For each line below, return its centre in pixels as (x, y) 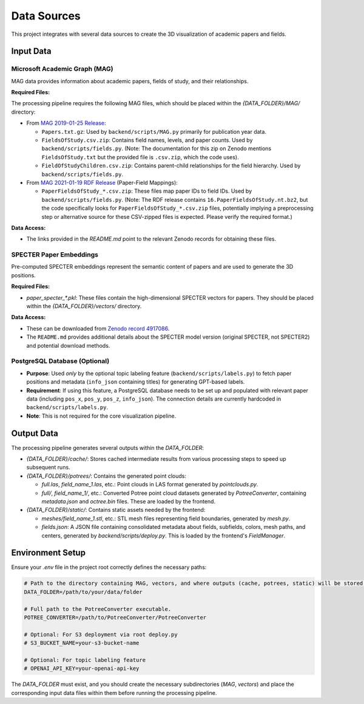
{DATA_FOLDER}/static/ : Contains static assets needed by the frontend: (116, 510)
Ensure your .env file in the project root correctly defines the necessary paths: (109, 567)
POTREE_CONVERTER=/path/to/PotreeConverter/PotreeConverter (115, 617)
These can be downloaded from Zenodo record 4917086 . (98, 328)
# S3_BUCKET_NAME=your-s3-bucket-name (82, 643)
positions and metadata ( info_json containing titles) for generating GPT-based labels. (136, 382)
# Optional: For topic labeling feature (85, 660)
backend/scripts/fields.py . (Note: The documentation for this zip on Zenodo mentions (157, 148)
